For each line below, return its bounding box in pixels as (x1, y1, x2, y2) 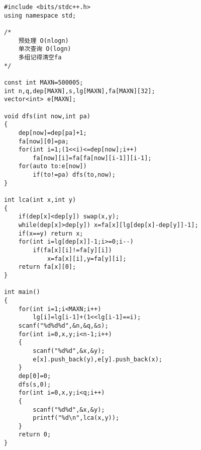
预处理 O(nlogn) (18, 37, 69, 44)
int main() (4, 288, 40, 296)
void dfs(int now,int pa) (4, 112, 90, 120)
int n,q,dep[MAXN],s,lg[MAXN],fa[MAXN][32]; (4, 87, 155, 95)
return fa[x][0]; (18, 263, 76, 271)
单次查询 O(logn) (18, 45, 71, 53)
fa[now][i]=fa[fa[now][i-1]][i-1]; (33, 154, 152, 162)
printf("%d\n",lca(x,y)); (33, 414, 120, 422)
